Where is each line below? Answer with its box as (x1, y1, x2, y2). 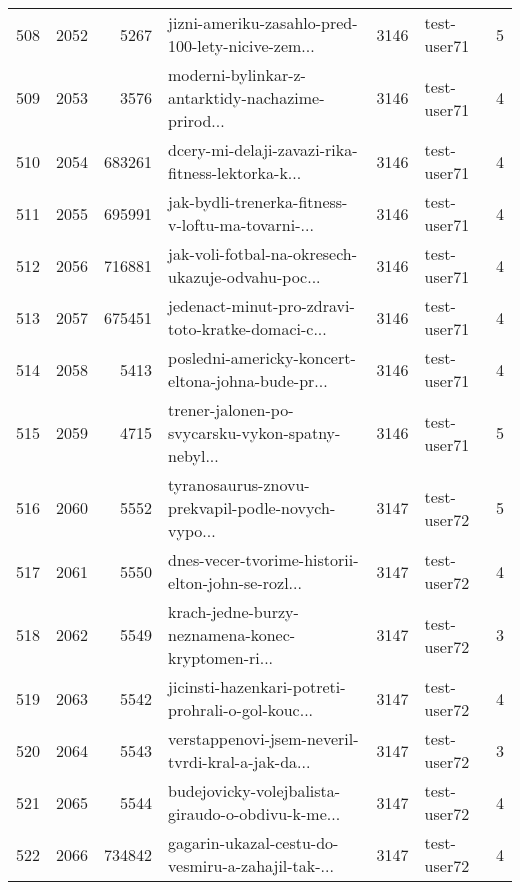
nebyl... (168, 444, 219, 467)
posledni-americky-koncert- (168, 346, 356, 369)
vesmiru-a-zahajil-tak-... (168, 854, 334, 877)
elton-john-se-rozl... (168, 571, 302, 594)
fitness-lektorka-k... (168, 161, 302, 184)
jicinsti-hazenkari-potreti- (168, 675, 346, 698)
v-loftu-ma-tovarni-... (168, 213, 314, 236)
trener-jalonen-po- (168, 398, 294, 421)
